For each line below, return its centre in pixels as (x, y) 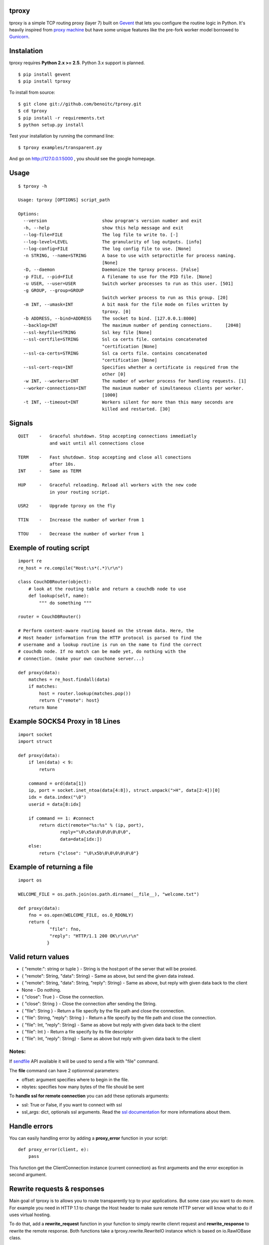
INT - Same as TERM (50, 471)
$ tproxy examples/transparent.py (60, 147)
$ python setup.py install (51, 125)
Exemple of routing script (49, 548)
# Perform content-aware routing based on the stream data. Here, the (106, 631)
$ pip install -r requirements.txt (62, 118)
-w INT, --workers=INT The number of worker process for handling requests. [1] (135, 381)
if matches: (43, 686)
